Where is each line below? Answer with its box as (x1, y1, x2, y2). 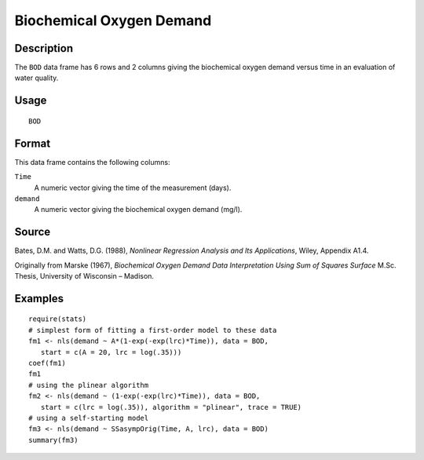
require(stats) (28, 315, 87, 323)
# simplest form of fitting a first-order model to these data (28, 326, 277, 334)
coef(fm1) (28, 358, 66, 367)
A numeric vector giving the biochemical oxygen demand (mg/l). (34, 205, 243, 214)
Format (14, 137, 51, 150)
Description (14, 42, 74, 55)
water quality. (14, 73, 59, 82)
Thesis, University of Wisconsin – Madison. (14, 272, 155, 281)
